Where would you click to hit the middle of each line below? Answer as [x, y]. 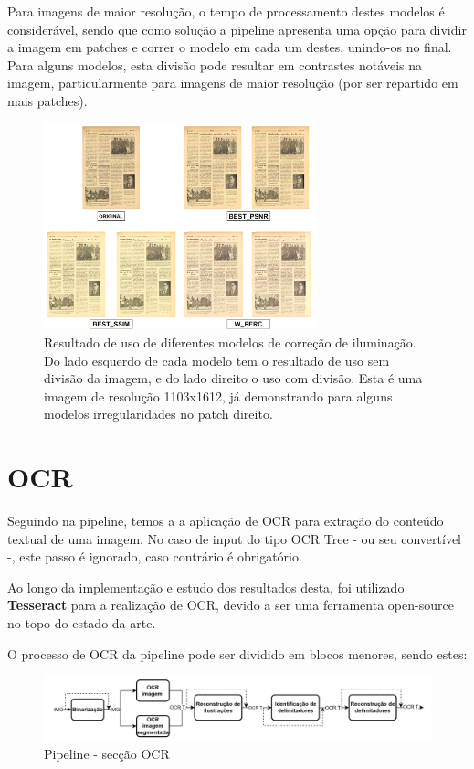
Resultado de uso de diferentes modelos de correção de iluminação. [230, 342]
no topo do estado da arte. [82, 623]
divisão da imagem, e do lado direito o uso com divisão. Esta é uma [233, 378]
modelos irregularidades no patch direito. [158, 414]
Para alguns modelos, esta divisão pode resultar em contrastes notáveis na [215, 64]
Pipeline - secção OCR [107, 753]
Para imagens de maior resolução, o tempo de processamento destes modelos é [226, 11]
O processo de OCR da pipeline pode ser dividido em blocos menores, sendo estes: [237, 653]
